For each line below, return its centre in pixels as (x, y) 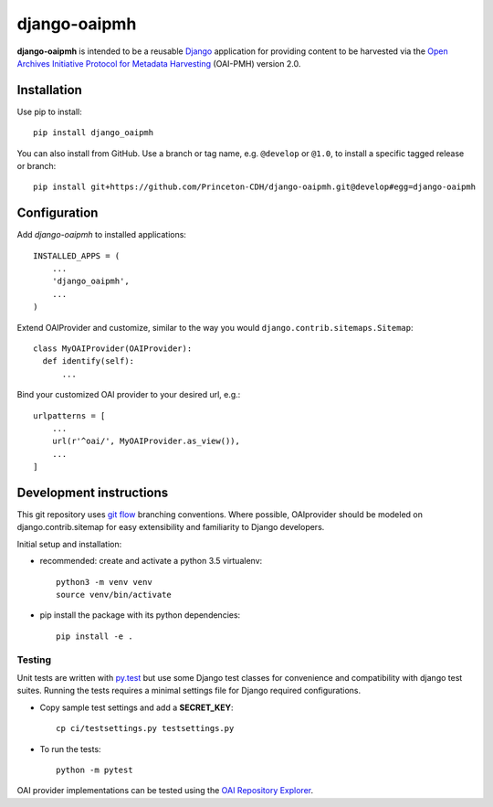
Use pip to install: (49, 111)
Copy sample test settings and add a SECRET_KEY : (136, 707)
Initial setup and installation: (69, 544)
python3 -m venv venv (104, 582)
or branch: (37, 166)
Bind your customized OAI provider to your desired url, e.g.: (129, 395)
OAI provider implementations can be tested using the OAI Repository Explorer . (165, 791)
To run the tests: (70, 749)
